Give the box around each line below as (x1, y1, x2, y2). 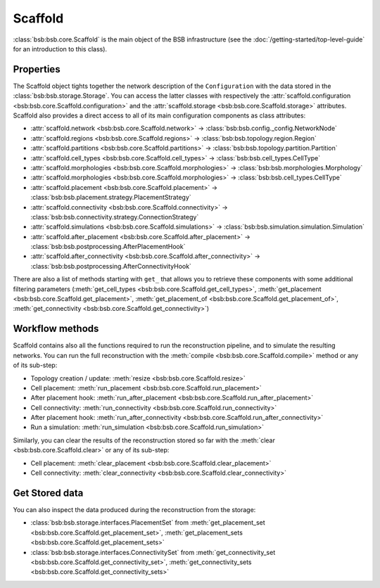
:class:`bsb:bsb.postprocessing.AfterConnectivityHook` (30, 262, 191, 270)
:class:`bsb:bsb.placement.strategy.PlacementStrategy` (30, 193, 191, 202)
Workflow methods (13, 323, 99, 335)
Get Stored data (13, 487, 84, 499)
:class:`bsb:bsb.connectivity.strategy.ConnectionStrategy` (30, 212, 199, 221)
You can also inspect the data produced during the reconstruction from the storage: (13, 505, 256, 513)
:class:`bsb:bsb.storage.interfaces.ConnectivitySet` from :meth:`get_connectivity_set (30, 548, 276, 556)
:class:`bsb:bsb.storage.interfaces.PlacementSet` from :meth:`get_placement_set (30, 518, 265, 527)
